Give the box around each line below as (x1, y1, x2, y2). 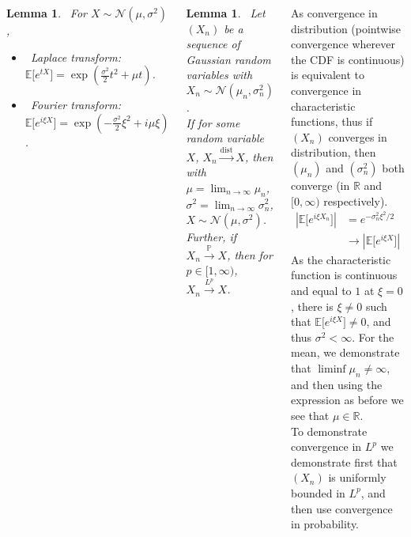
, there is (290, 297, 334, 314)
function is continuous (290, 267, 398, 283)
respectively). (323, 192, 388, 209)
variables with (186, 66, 253, 83)
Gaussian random (186, 51, 271, 67)
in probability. (290, 516, 360, 532)
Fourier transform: (30, 96, 121, 113)
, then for (227, 246, 273, 263)
